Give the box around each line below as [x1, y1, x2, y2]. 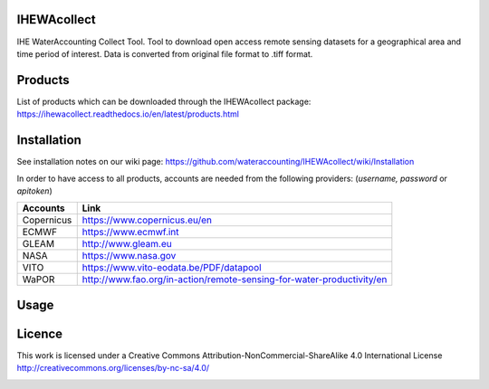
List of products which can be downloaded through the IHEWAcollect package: [16, 96, 312, 107]
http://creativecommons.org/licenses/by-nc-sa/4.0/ [16, 363, 210, 374]
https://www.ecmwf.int [81, 226, 180, 239]
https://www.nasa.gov [81, 250, 177, 262]
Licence [16, 326, 63, 341]
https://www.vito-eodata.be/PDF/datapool [81, 261, 262, 274]
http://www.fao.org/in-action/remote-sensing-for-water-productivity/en [81, 273, 388, 286]
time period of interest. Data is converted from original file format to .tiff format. [16, 48, 313, 59]
